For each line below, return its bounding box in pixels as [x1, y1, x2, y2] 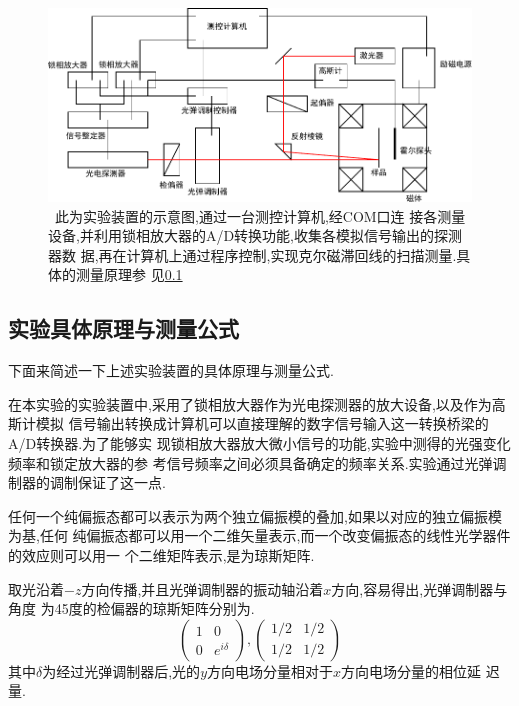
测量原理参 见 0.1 [75, 264, 183, 285]
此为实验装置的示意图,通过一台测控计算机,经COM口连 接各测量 [54, 205, 466, 226]
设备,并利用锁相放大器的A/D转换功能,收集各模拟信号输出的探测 [48, 225, 462, 246]
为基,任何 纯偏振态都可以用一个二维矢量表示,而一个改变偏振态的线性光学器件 [8, 525, 511, 546]
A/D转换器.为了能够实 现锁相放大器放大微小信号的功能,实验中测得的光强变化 [8, 433, 511, 454]
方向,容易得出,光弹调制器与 [331, 578, 508, 599]
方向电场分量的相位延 [341, 660, 482, 681]
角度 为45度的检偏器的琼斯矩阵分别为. [8, 598, 255, 619]
